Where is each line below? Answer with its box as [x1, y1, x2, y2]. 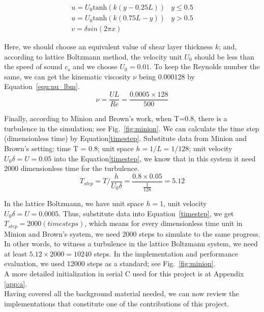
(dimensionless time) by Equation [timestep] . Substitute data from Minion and [4, 133, 247, 144]
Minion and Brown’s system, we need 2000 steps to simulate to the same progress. [4, 228, 260, 239]
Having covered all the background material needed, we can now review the [4, 288, 239, 299]
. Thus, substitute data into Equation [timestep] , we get [58, 208, 234, 218]
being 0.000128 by [138, 71, 195, 81]
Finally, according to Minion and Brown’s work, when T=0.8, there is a [4, 113, 227, 124]
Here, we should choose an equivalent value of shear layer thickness [4, 41, 213, 52]
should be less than [194, 51, 254, 62]
